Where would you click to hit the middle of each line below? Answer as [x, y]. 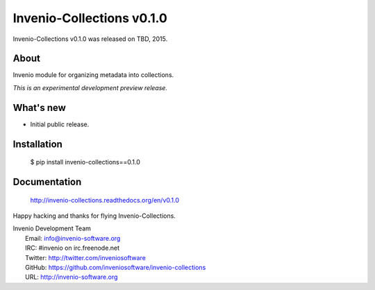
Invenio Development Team [52, 228]
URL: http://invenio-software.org [72, 277]
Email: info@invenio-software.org [73, 238]
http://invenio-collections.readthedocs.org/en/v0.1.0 [105, 200]
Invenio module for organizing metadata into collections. [93, 75]
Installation [37, 144]
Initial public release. [60, 124]
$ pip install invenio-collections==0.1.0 [85, 162]
